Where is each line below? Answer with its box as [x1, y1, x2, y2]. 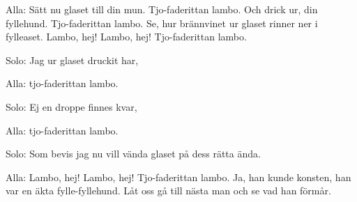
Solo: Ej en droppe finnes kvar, [6, 99, 137, 114]
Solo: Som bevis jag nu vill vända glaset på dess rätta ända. [6, 146, 261, 161]
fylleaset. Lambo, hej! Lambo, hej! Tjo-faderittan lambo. [6, 29, 247, 44]
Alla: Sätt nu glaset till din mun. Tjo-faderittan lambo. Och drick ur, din [6, 2, 318, 16]
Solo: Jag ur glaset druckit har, [6, 52, 139, 67]
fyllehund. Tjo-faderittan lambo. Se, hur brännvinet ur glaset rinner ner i [6, 15, 318, 30]
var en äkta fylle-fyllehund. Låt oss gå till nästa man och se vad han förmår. [6, 183, 331, 198]
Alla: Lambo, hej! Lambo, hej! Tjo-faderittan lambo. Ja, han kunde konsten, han [6, 169, 351, 184]
